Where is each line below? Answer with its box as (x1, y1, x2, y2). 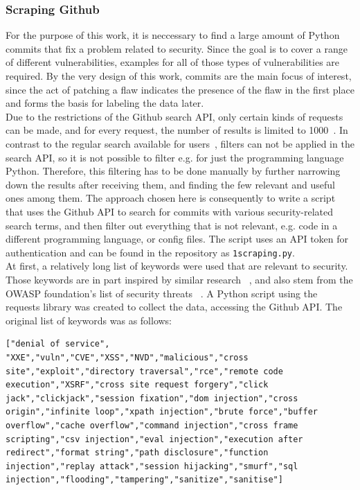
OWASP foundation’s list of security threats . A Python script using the (6, 286, 318, 300)
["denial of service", (6, 339, 110, 349)
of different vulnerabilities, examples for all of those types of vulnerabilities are (6, 55, 340, 69)
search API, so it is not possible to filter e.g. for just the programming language (6, 150, 344, 164)
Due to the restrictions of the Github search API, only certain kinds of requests (6, 109, 343, 123)
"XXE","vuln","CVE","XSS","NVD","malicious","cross (6, 352, 249, 362)
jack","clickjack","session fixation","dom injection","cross (6, 393, 298, 403)
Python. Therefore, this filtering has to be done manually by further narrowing (6, 164, 341, 178)
